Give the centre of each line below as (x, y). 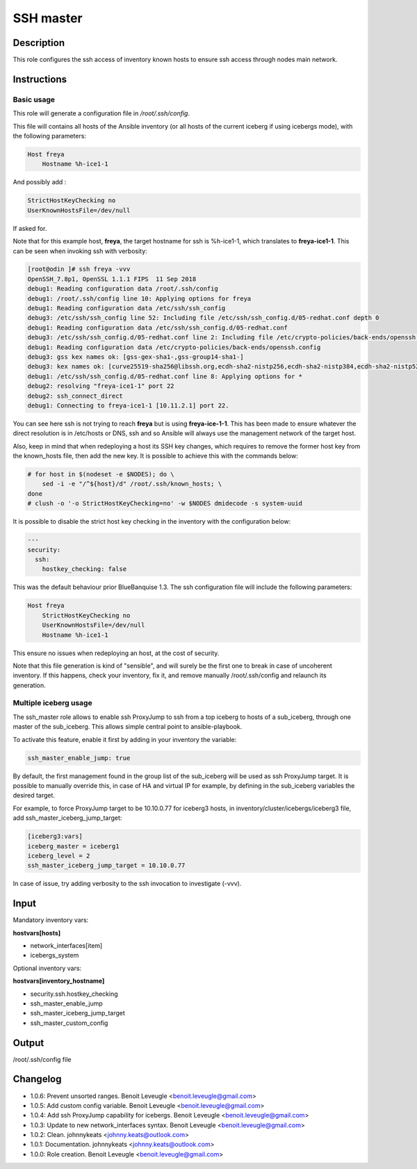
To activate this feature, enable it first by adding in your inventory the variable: (125, 739)
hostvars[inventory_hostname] (59, 981)
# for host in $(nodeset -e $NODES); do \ (101, 474)
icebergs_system (55, 956)
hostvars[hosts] (37, 933)
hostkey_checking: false (84, 569)
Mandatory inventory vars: (51, 920)
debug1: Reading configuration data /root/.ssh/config (123, 289)
